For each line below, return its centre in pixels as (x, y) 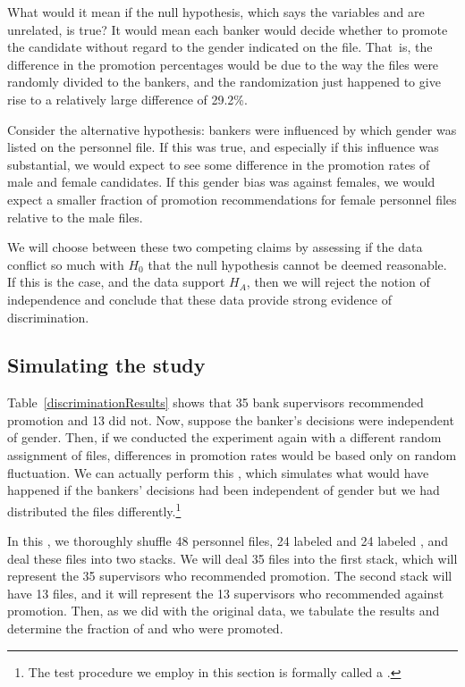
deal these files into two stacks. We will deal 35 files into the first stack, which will (232, 558)
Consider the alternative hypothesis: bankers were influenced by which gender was (232, 129)
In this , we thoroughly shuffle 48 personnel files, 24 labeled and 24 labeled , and (228, 541)
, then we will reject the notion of (338, 282)
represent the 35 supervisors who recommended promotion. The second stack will (230, 576)
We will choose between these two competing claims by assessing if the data (215, 247)
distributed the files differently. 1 (94, 509)
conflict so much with (66, 264)
